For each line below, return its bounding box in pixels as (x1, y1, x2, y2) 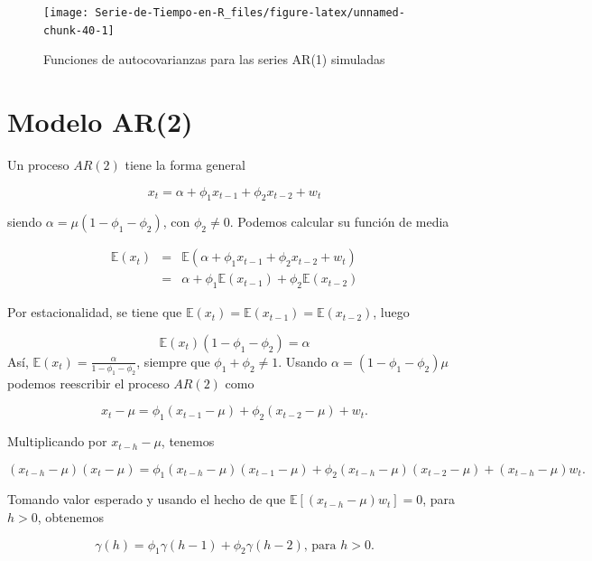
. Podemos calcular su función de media (229, 212, 449, 231)
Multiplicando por (7, 432, 107, 451)
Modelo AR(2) (7, 103, 193, 140)
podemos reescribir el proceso (7, 373, 170, 392)
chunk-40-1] (43, 23, 115, 37)
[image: (43, 6, 89, 19)
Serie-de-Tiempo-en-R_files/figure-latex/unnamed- (95, 6, 405, 19)
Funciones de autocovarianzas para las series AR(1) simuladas (43, 50, 385, 69)
